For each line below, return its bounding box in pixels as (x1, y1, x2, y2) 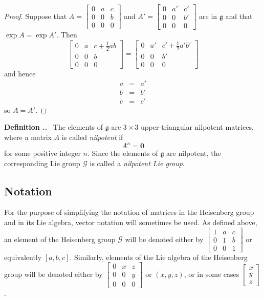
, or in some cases (184, 269, 239, 279)
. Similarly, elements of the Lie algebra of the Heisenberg (70, 251, 248, 262)
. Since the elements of (87, 148, 158, 158)
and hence (4, 68, 36, 79)
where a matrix (4, 132, 52, 142)
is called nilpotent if (61, 132, 123, 142)
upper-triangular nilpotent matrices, (141, 122, 254, 132)
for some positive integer (4, 148, 81, 158)
